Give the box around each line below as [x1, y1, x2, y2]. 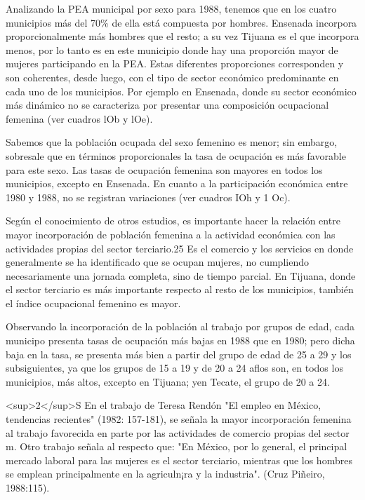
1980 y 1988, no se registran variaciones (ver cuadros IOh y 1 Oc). [6, 189, 291, 204]
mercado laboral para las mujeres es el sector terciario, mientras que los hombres [6, 452, 352, 467]
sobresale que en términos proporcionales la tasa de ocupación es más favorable [6, 148, 346, 163]
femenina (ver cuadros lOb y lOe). [6, 111, 153, 126]
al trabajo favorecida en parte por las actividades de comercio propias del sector [6, 425, 350, 440]
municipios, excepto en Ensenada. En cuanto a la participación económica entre [6, 176, 348, 191]
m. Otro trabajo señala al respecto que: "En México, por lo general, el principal [6, 439, 347, 454]
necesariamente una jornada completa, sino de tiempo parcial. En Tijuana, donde [6, 268, 356, 283]
